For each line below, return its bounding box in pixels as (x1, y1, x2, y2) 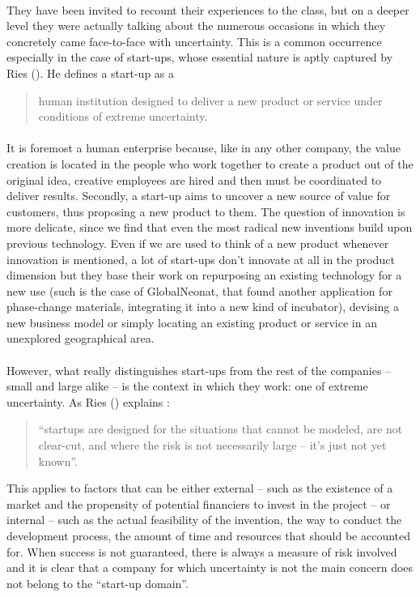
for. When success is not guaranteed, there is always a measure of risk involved (6, 543, 397, 560)
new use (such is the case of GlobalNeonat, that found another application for (6, 282, 392, 299)
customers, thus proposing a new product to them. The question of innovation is (6, 203, 405, 220)
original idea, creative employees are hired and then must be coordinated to (6, 171, 382, 188)
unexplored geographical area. (6, 330, 155, 347)
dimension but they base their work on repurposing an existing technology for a (6, 267, 402, 284)
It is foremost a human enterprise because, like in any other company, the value (6, 139, 401, 156)
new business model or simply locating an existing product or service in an (6, 313, 377, 330)
